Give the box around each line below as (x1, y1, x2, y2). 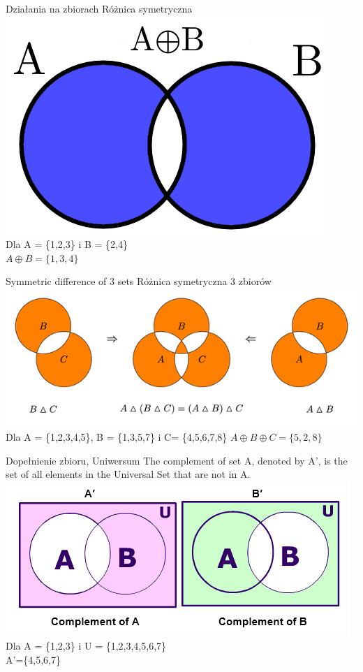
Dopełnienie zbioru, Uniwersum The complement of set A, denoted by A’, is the (6, 453, 348, 467)
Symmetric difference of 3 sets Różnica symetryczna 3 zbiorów (6, 274, 272, 288)
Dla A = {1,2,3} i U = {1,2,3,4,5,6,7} (6, 638, 167, 653)
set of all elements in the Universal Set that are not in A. (6, 467, 251, 481)
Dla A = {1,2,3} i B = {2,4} (6, 237, 128, 251)
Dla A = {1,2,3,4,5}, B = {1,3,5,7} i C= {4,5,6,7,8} (6, 429, 228, 444)
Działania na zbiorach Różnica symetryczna (6, 1, 193, 15)
